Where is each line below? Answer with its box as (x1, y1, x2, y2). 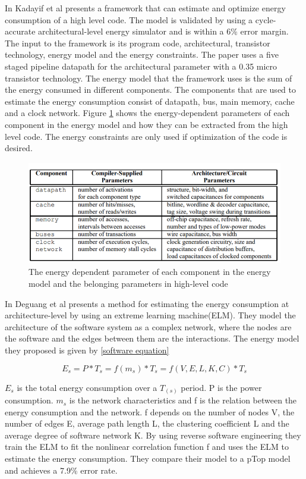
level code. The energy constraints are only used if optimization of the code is (5, 130, 288, 142)
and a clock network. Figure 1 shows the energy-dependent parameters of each (5, 107, 290, 119)
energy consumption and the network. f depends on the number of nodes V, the (5, 405, 295, 418)
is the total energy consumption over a (17, 381, 157, 393)
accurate (5, 25, 36, 37)
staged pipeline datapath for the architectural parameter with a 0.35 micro (5, 60, 277, 72)
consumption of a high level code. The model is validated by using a (5, 13, 253, 26)
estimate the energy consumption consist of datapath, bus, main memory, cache (5, 95, 295, 107)
